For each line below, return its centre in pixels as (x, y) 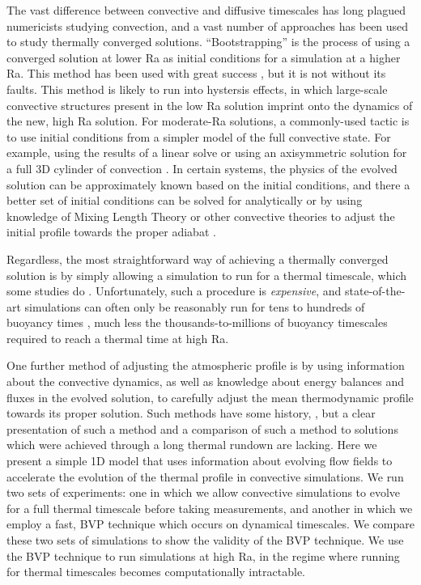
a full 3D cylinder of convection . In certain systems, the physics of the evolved (202, 168)
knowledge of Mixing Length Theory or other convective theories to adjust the (201, 216)
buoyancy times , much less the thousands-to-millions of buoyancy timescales (197, 322)
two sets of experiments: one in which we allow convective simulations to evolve (204, 492)
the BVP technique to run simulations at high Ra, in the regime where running (203, 555)
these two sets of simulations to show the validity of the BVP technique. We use (205, 540)
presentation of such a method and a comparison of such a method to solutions (202, 428)
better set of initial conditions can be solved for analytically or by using (185, 200)
